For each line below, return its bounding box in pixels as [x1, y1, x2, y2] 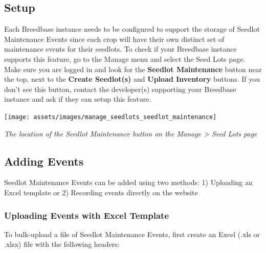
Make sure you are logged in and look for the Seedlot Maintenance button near [4, 63, 262, 74]
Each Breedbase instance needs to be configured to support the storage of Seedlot [4, 24, 260, 34]
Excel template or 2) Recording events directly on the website [4, 187, 198, 197]
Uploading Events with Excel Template [4, 209, 169, 221]
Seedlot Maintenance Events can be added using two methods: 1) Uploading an [4, 177, 253, 188]
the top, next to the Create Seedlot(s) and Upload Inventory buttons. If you [4, 74, 260, 84]
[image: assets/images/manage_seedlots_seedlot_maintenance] [4, 113, 217, 121]
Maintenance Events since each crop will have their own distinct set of [4, 33, 225, 44]
